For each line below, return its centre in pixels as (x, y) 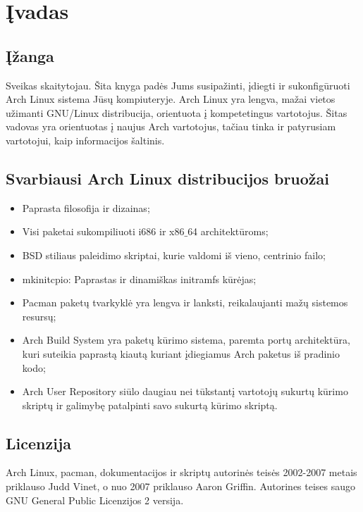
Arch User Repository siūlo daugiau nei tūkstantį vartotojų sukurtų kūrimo (185, 391)
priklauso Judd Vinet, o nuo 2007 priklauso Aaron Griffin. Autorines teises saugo (181, 486)
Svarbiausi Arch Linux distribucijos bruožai (167, 178)
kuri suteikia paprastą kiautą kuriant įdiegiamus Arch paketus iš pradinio (181, 353)
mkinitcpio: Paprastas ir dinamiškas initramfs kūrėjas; (139, 279)
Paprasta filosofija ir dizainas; (86, 207)
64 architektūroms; (228, 231)
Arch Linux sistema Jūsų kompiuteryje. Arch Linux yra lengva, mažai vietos (171, 99)
